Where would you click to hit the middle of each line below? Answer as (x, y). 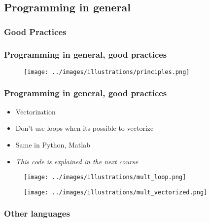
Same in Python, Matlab (53, 144)
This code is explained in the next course (77, 161)
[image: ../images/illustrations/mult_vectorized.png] (116, 192)
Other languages (37, 213)
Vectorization (35, 111)
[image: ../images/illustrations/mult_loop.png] (105, 177)
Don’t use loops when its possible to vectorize (85, 128)
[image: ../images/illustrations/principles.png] (107, 72)
